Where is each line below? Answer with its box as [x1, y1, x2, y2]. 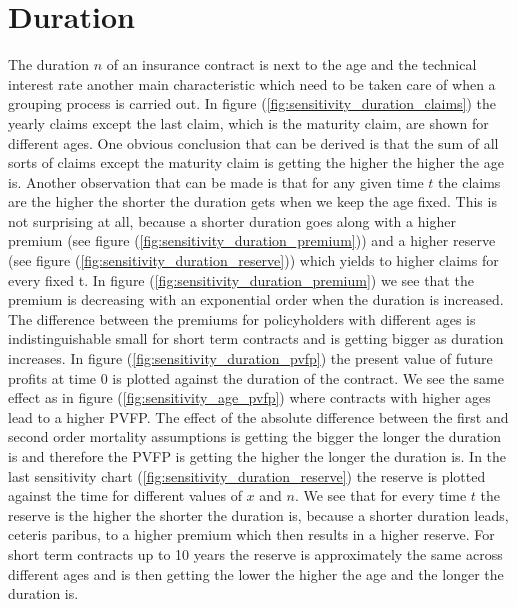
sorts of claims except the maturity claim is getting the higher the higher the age [8, 152, 504, 173]
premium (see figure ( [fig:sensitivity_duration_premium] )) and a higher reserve [8, 230, 496, 251]
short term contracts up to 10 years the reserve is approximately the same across [8, 543, 503, 564]
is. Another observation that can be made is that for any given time [8, 171, 424, 192]
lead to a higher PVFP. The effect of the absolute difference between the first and [8, 406, 509, 427]
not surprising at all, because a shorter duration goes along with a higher [8, 210, 456, 231]
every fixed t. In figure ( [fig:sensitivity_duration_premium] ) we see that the [8, 269, 474, 290]
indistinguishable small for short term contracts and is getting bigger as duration [8, 328, 504, 349]
